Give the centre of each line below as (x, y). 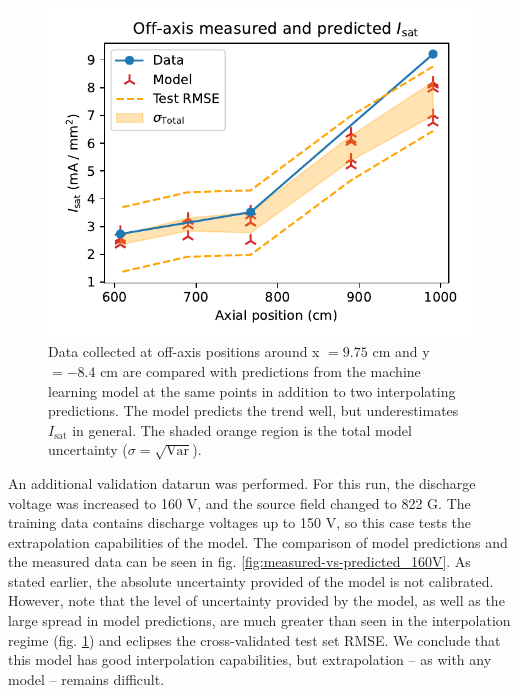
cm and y (401, 351)
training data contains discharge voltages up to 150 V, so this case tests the (240, 522)
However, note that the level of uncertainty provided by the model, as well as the (256, 600)
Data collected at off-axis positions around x (184, 351)
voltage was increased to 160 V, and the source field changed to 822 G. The (239, 502)
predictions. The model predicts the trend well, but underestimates (253, 410)
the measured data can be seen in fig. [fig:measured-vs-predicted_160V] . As (239, 561)
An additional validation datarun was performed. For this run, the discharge (242, 482)
